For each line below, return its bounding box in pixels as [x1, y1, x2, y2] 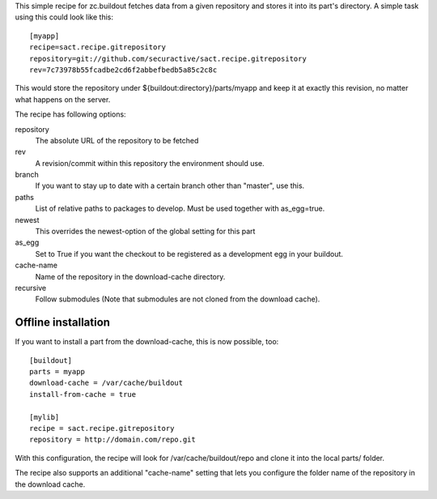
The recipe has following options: [15, 109, 126, 119]
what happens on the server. [15, 94, 111, 104]
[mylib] [29, 412, 60, 421]
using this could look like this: [15, 12, 113, 22]
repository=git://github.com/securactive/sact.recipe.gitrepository [29, 53, 307, 63]
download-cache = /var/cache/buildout [29, 378, 184, 388]
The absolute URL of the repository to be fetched [35, 135, 199, 145]
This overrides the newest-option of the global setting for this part [35, 227, 256, 237]
